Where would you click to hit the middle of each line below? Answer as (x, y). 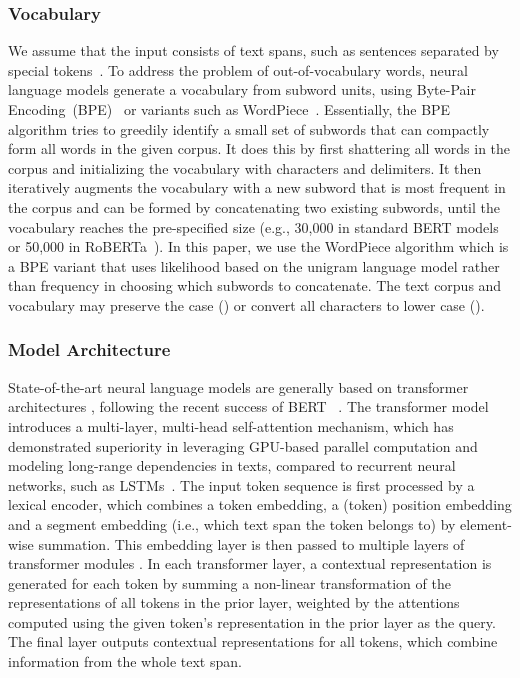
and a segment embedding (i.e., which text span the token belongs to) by (232, 523)
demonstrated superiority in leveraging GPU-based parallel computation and (243, 445)
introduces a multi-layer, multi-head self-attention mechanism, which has (231, 425)
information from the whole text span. (125, 661)
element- (486, 523)
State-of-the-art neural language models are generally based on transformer (238, 386)
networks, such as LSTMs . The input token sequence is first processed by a (241, 484)
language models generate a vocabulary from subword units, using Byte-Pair (242, 89)
